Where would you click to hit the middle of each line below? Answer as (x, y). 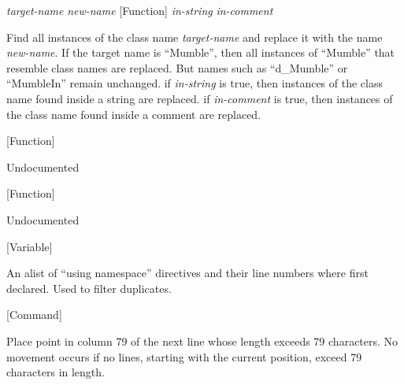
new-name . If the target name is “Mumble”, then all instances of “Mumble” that (201, 52)
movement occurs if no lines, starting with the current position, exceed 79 (184, 356)
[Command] (34, 315)
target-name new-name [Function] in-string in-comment (140, 10)
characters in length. (56, 372)
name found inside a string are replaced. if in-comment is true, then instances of (200, 98)
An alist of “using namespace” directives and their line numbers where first (187, 273)
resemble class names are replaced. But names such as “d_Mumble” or (177, 67)
